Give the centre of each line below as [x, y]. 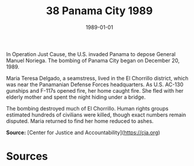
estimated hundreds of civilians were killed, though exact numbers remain [96, 115]
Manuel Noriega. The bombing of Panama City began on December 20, [93, 60]
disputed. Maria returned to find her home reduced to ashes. [80, 121]
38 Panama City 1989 [99, 11]
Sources [27, 156]
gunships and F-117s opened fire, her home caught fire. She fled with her [95, 90]
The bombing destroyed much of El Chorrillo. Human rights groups [87, 108]
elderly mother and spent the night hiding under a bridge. [76, 97]
